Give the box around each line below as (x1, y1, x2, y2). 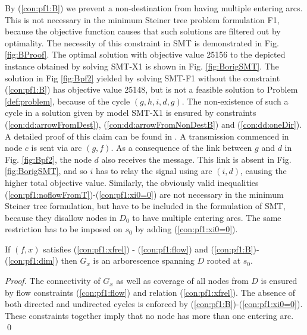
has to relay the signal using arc (95, 165, 212, 177)
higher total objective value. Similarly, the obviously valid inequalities (5, 176, 259, 188)
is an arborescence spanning (93, 254, 195, 267)
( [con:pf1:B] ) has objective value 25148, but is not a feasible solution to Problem (5, 83, 298, 96)
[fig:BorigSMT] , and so (5, 165, 87, 177)
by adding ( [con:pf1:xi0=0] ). (135, 223, 238, 235)
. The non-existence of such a (181, 94, 289, 107)
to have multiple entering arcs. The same (132, 211, 281, 223)
